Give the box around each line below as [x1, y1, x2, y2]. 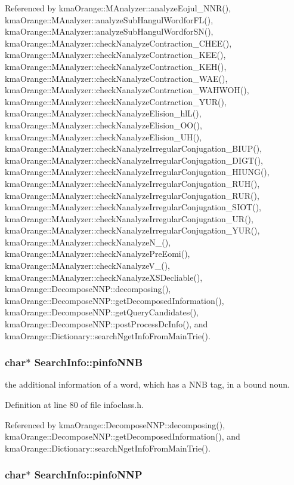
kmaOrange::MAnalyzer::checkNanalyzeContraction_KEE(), [5, 48, 226, 61]
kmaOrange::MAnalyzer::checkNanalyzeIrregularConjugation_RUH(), [5, 177, 260, 189]
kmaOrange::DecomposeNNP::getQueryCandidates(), [5, 306, 199, 318]
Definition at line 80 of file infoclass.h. [5, 398, 144, 411]
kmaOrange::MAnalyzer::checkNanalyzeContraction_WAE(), [5, 72, 228, 84]
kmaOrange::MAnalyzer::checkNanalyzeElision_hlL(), [5, 107, 202, 119]
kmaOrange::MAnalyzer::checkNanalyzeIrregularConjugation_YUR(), [5, 224, 260, 237]
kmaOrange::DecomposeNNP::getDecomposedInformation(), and [5, 430, 240, 443]
